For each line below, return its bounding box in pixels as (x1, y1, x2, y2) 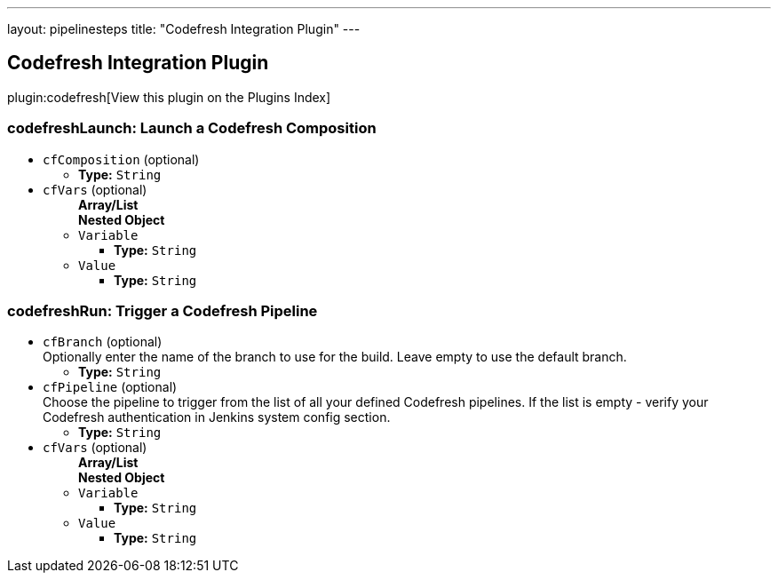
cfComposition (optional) (43, 151, 200, 167)
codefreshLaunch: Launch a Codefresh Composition (7, 119, 377, 138)
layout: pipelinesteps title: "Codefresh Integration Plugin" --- (7, 21, 361, 36)
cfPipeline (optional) (43, 379, 178, 395)
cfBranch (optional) (43, 334, 163, 350)
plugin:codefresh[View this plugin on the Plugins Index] (7, 89, 331, 105)
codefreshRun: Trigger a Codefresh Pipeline (7, 301, 318, 320)
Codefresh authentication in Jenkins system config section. (43, 409, 391, 425)
